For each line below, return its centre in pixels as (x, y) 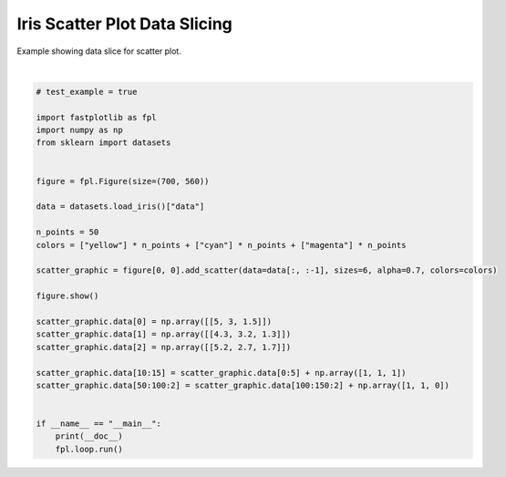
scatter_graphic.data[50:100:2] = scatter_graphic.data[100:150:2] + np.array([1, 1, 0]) (243, 385)
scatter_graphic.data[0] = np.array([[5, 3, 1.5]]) (154, 321)
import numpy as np (79, 130)
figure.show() (67, 296)
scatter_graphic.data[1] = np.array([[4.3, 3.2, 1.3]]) (164, 334)
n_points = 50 (67, 232)
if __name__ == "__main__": (98, 424)
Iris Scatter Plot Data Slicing (124, 24)
